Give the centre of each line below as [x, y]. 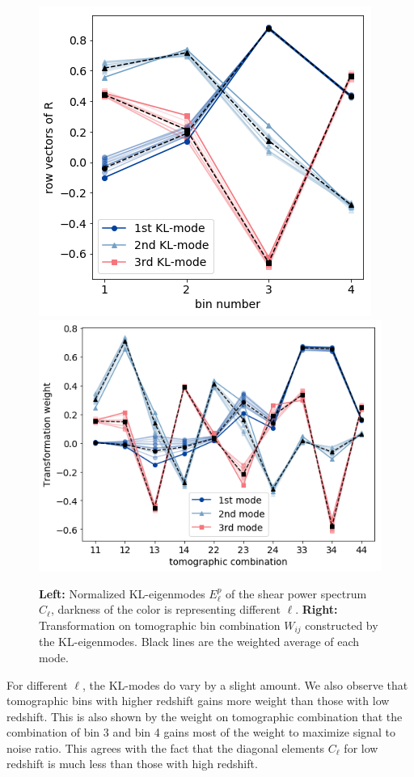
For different [37, 684]
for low [361, 747]
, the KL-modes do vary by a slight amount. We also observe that [245, 684]
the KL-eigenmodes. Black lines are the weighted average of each [199, 642]
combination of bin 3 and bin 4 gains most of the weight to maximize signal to [201, 732]
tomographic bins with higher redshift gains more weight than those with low [198, 701]
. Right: [317, 609]
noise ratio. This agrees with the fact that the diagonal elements [166, 747]
